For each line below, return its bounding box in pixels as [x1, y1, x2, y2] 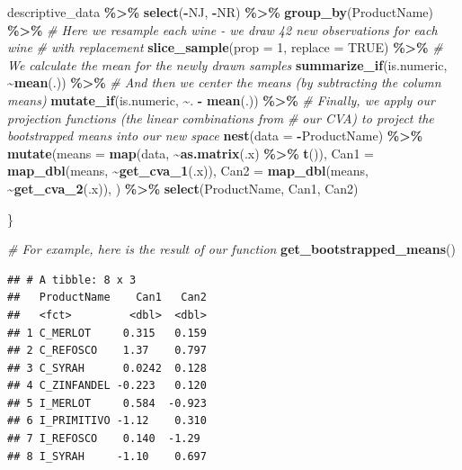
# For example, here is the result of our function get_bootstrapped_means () [7, 240, 456, 258]
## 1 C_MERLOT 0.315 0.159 [7, 326, 207, 339]
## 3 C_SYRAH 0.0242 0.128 [7, 361, 207, 375]
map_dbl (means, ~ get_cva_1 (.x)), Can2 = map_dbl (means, [7, 161, 369, 180]
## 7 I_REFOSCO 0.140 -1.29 [7, 432, 200, 446]
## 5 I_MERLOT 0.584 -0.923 [7, 396, 207, 410]
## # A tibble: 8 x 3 [7, 273, 137, 286]
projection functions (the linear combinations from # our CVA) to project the [7, 108, 434, 127]
